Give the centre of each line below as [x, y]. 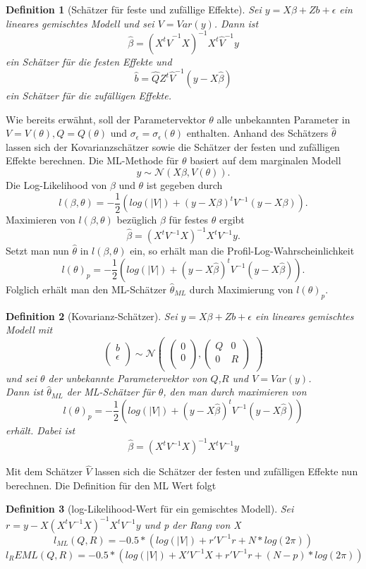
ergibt [232, 220]
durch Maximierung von [241, 289]
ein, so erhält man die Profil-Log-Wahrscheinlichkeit [242, 251]
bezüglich [137, 220]
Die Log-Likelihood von [56, 184]
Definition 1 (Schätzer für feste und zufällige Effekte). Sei [134, 9]
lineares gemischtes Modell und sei [80, 23]
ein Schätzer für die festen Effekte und [89, 61]
